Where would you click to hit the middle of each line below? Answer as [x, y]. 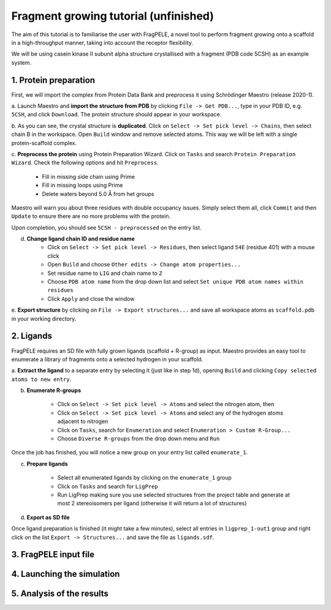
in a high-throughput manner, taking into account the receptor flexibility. [102, 42]
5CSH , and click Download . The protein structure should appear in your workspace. [116, 115]
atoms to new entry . [41, 379]
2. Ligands [32, 336]
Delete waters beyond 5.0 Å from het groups [98, 194]
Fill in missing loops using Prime [82, 185]
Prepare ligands [47, 464]
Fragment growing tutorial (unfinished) [113, 16]
